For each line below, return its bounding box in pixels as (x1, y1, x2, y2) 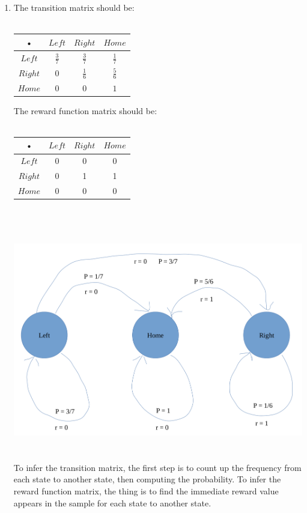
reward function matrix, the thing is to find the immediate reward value (13, 484, 279, 497)
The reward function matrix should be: (13, 104, 157, 117)
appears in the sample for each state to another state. (13, 496, 211, 509)
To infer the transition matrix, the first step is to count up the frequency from (13, 461, 302, 473)
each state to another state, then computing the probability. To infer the (13, 473, 281, 485)
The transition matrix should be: (13, 1, 135, 13)
